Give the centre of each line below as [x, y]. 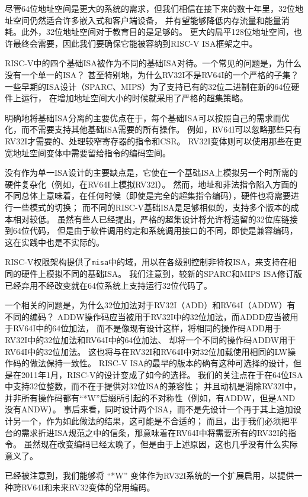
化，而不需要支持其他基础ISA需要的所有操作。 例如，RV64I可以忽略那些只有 [153, 129]
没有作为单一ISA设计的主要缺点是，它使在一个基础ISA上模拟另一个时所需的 [151, 172]
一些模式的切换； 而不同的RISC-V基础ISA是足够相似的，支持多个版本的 [152, 207]
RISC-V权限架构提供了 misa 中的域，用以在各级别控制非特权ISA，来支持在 [147, 262]
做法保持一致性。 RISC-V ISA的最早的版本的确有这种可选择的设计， [161, 363]
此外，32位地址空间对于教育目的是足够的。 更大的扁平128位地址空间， [157, 32]
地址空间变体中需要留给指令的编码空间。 [92, 152]
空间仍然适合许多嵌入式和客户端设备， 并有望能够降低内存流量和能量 [147, 20]
